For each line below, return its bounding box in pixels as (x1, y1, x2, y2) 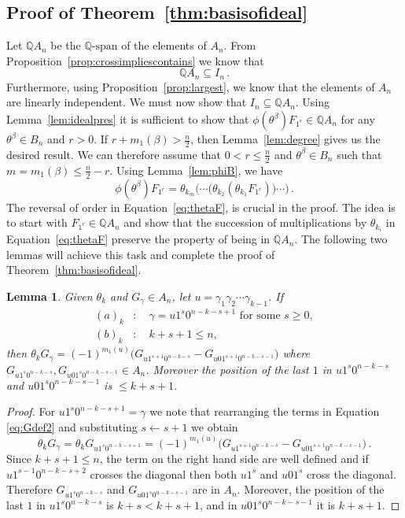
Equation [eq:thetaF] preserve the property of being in (6, 231, 271, 247)
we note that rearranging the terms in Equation (149, 403, 380, 420)
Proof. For (6, 403, 56, 420)
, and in (199, 497, 237, 513)
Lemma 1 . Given (6, 287, 93, 304)
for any (341, 111, 375, 128)
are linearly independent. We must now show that (6, 94, 247, 110)
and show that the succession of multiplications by (123, 214, 367, 231)
